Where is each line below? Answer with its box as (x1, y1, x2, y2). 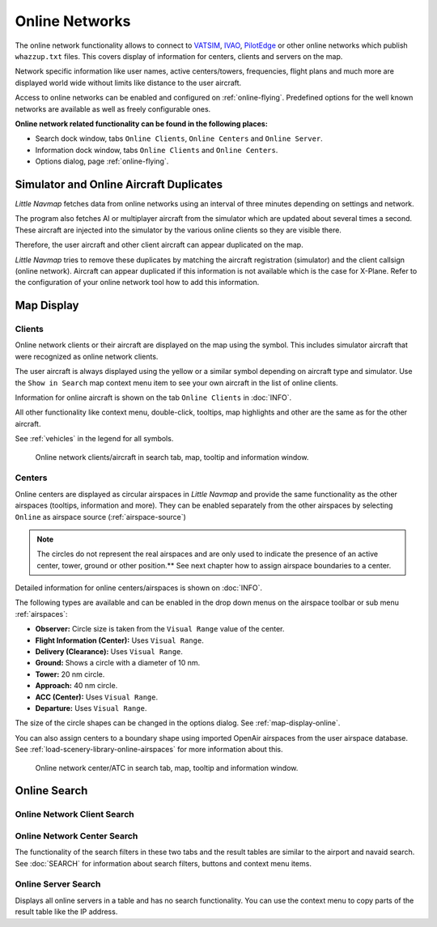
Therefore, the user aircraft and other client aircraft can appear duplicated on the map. (15, 240, 303, 250)
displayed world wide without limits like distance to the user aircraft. (15, 78, 242, 87)
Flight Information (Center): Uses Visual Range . (35, 636, 204, 645)
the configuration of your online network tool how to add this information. (15, 278, 260, 287)
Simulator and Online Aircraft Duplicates (15, 177, 223, 191)
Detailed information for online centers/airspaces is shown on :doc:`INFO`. (15, 583, 263, 593)
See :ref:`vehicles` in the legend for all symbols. (15, 434, 174, 444)
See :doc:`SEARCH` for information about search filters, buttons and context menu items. (15, 858, 312, 868)
